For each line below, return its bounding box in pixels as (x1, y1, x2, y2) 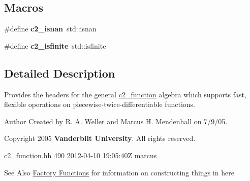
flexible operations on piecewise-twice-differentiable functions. (4, 99, 195, 110)
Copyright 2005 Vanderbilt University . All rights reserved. (4, 133, 196, 143)
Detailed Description (4, 65, 115, 81)
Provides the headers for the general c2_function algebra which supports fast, (4, 89, 246, 99)
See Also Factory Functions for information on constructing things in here (4, 167, 234, 177)
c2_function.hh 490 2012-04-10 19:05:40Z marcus (4, 150, 157, 160)
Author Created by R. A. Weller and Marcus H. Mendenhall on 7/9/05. (4, 116, 228, 126)
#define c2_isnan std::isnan (4, 23, 97, 34)
